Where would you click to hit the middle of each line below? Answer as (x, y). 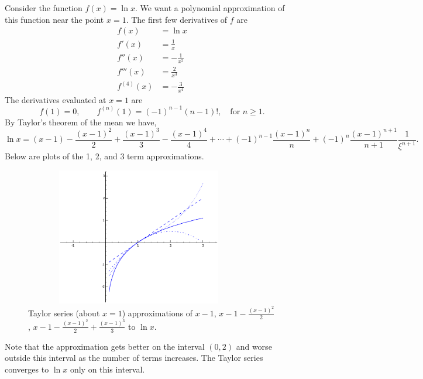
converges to (27, 369)
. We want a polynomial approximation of (210, 8)
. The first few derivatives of (177, 19)
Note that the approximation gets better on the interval (105, 346)
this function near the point (54, 19)
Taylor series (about (64, 313)
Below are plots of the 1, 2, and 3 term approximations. (104, 156)
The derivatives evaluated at (56, 99)
